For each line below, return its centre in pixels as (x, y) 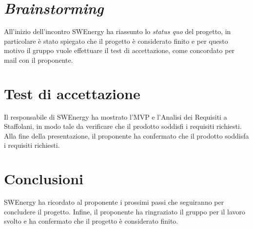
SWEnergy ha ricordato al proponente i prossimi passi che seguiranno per (114, 202)
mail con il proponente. (39, 60)
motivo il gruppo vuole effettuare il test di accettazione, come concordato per (119, 50)
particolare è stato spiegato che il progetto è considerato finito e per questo (116, 41)
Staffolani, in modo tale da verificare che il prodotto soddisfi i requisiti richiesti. (123, 126)
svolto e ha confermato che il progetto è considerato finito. (91, 221)
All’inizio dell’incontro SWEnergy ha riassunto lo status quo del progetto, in (117, 31)
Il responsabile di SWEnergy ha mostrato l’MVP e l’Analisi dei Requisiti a (116, 116)
